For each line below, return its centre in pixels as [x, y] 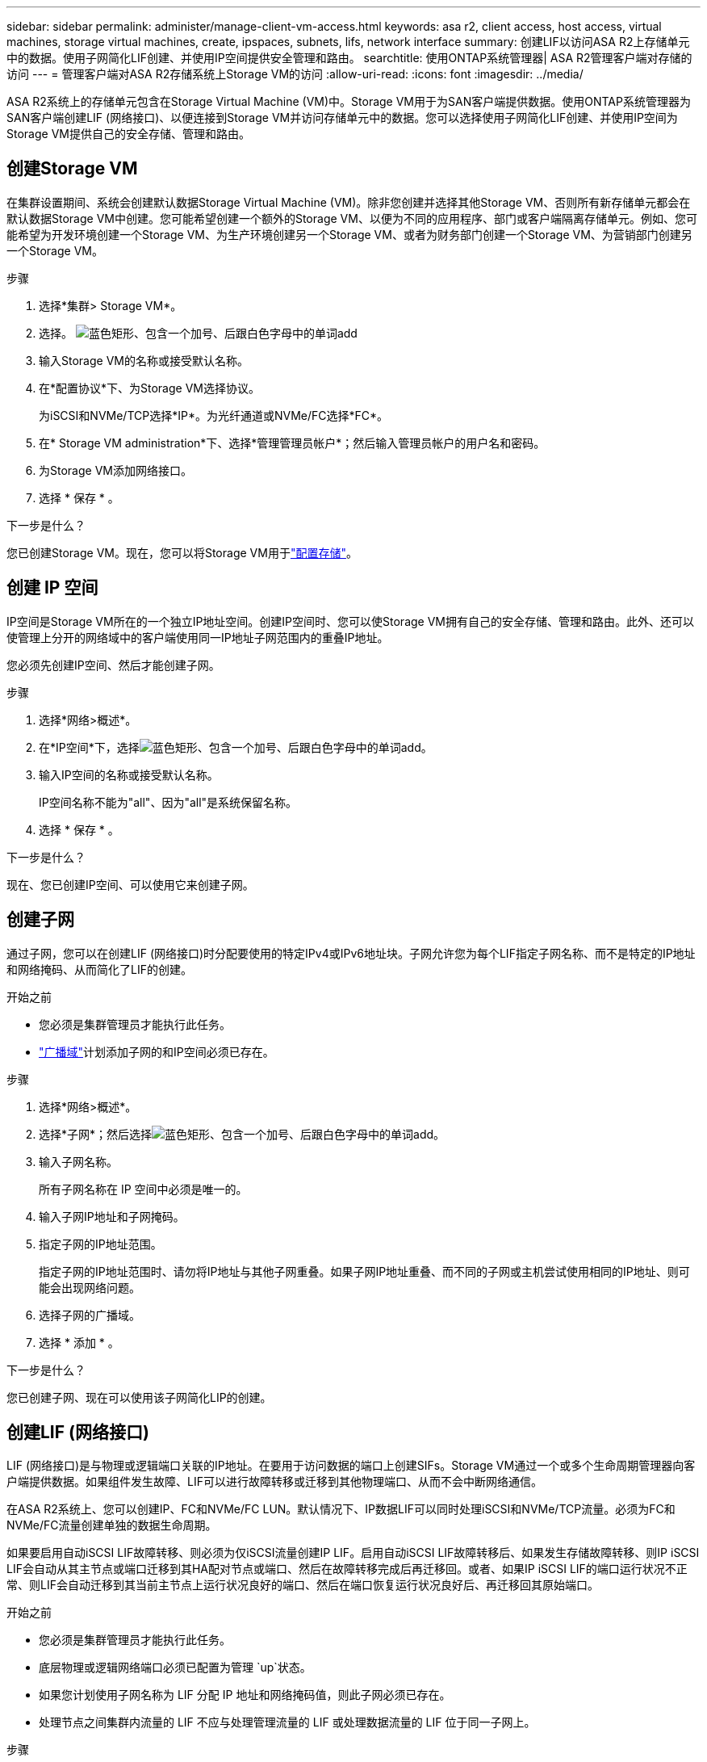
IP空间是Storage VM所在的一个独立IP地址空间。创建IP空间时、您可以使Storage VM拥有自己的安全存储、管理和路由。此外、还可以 [350, 621]
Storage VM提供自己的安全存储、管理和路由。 [128, 134]
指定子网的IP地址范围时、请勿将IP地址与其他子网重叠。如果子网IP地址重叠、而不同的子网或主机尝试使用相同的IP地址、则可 [364, 1271]
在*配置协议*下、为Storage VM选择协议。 [149, 388]
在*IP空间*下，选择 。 [236, 747]
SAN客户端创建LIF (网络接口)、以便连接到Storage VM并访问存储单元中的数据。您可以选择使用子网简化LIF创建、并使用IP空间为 [342, 117]
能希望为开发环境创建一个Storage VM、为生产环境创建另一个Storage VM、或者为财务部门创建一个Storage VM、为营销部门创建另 [349, 234]
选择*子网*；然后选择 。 [242, 1134]
